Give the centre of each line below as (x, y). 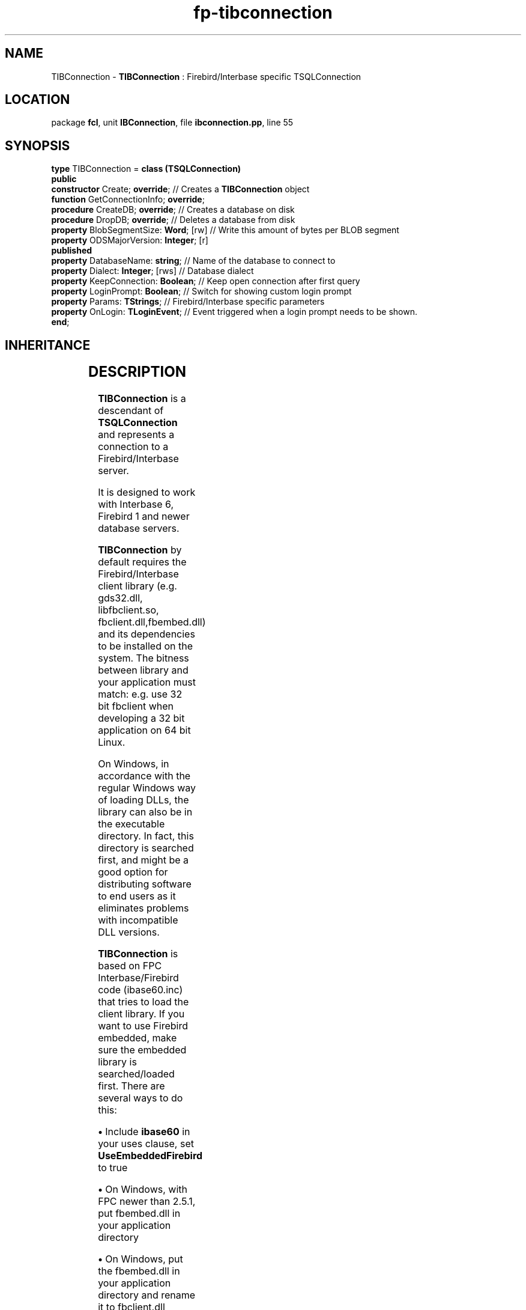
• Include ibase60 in (144, 1132)
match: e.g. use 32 (140, 694)
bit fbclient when (136, 706)
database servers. (139, 529)
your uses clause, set (146, 1144)
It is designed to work (147, 492)
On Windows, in (134, 764)
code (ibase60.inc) (141, 990)
